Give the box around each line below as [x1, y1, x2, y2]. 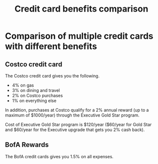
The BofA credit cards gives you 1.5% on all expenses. [5, 153, 114, 159]
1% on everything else [12, 98, 57, 104]
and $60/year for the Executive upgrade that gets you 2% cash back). [5, 127, 145, 133]
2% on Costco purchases [12, 93, 63, 98]
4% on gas [12, 82, 34, 88]
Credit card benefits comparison [14, 3, 149, 15]
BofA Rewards [5, 141, 49, 149]
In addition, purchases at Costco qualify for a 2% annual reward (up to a [5, 107, 149, 113]
